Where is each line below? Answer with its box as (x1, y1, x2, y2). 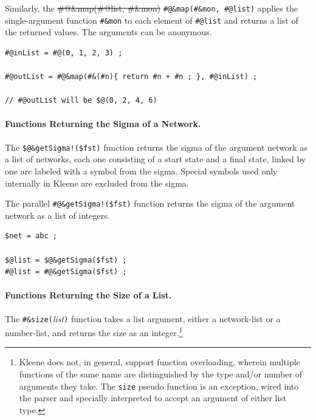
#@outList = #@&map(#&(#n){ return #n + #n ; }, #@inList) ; (5, 72, 258, 81)
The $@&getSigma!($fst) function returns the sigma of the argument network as (5, 140, 307, 153)
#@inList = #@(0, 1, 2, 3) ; (5, 48, 123, 57)
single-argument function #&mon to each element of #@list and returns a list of (5, 13, 298, 26)
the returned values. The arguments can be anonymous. (5, 26, 212, 38)
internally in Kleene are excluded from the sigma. (5, 176, 189, 189)
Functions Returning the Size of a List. (5, 289, 172, 301)
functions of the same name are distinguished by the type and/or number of (19, 368, 302, 380)
